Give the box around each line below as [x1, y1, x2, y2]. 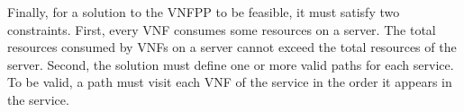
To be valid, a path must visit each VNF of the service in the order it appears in [7, 73, 452, 91]
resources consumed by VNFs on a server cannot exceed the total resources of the [7, 38, 457, 56]
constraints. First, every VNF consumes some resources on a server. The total [7, 20, 436, 39]
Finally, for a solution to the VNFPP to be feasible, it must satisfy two [7, 3, 400, 21]
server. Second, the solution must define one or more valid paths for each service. [7, 55, 454, 73]
